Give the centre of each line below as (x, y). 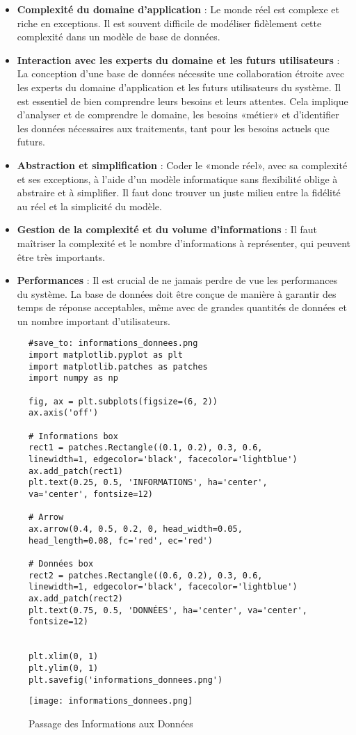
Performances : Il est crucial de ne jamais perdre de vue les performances (177, 280)
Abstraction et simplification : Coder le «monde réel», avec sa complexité (182, 165)
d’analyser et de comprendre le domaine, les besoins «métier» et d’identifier (178, 114)
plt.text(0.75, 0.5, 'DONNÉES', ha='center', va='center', (168, 610)
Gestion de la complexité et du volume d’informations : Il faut (167, 229)
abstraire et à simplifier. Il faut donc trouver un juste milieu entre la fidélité (179, 192)
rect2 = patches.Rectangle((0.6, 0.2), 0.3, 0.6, (146, 575)
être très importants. (61, 256)
